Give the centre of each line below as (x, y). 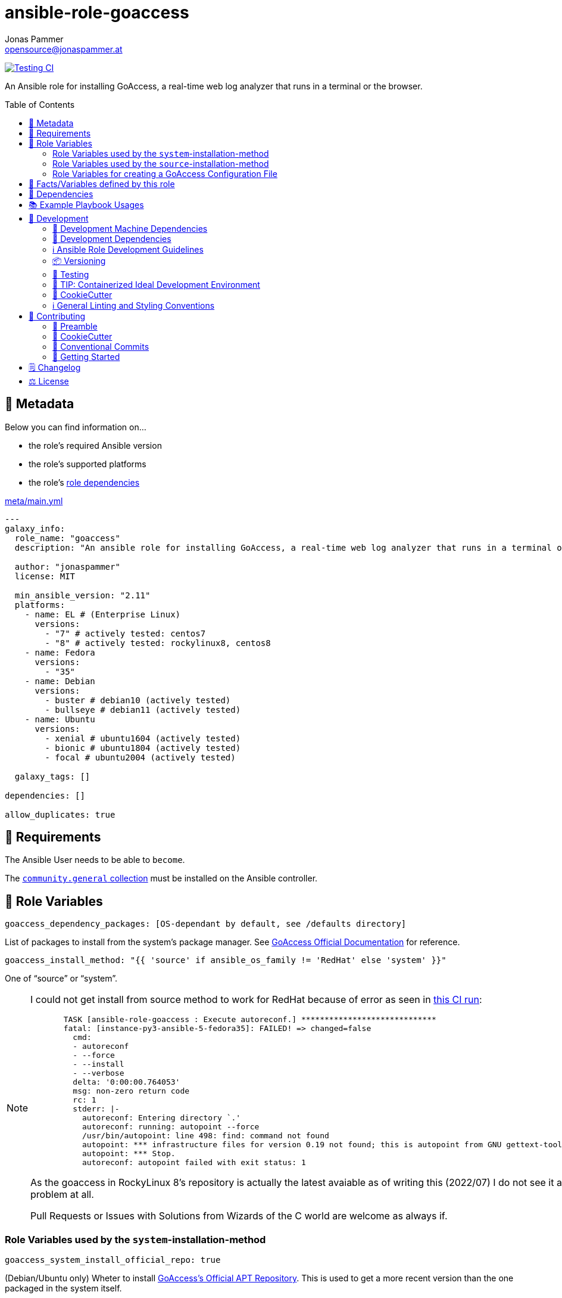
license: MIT (45, 576)
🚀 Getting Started (86, 356)
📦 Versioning (79, 260)
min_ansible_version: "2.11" (82, 595)
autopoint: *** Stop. (129, 1154)
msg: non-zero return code (131, 1091)
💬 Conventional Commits (101, 346)
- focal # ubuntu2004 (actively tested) (140, 757)
